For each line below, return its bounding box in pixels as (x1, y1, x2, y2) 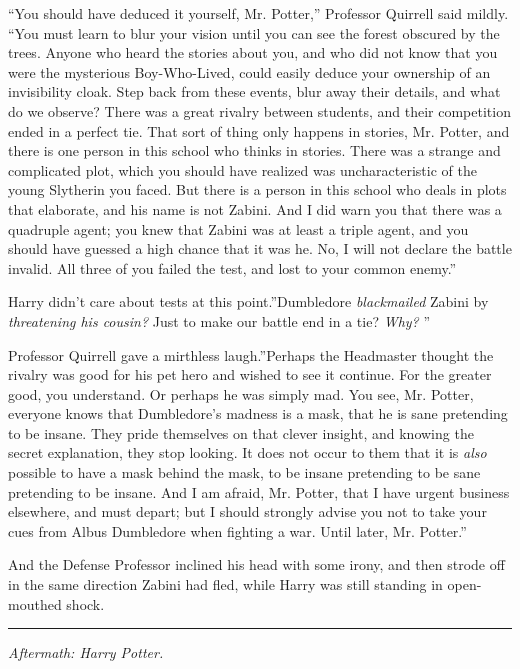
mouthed (8, 593, 62, 614)
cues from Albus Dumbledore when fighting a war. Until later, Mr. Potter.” (8, 520, 467, 541)
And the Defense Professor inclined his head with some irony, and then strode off (8, 554, 505, 575)
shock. (66, 593, 105, 614)
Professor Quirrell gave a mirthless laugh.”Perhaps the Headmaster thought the (8, 344, 494, 365)
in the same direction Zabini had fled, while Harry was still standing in (8, 574, 443, 595)
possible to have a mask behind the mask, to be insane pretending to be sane (8, 462, 481, 483)
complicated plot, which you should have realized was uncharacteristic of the (8, 159, 477, 180)
